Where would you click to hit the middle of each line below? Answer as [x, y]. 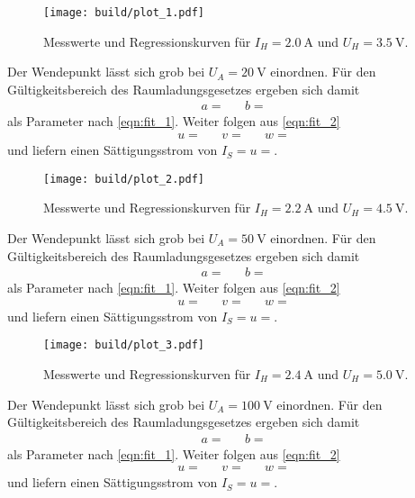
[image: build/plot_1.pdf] [124, 13]
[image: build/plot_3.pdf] [124, 345]
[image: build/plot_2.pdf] [124, 179]
